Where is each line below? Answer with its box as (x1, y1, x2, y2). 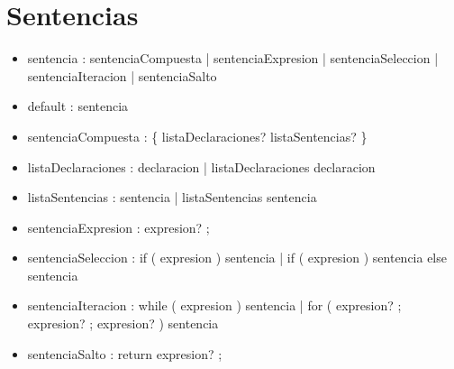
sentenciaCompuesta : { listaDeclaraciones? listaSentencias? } (27, 126, 368, 145)
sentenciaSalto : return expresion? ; (27, 344, 222, 363)
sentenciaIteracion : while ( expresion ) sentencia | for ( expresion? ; (27, 296, 402, 315)
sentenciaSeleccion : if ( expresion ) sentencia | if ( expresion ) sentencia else (27, 248, 447, 267)
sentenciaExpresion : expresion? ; (27, 217, 210, 236)
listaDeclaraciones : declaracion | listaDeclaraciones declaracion (27, 157, 376, 176)
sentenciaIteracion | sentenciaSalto (27, 66, 217, 85)
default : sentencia (27, 97, 129, 115)
